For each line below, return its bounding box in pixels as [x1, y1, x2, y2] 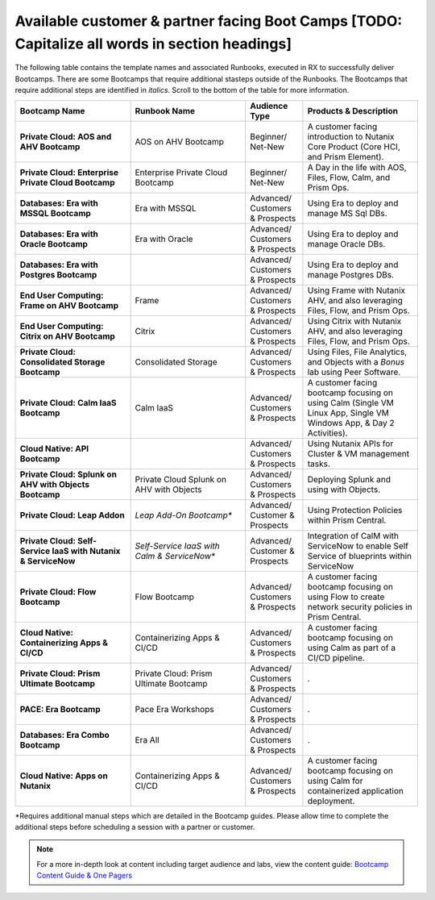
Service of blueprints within [307, 550, 412, 561]
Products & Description [307, 105, 399, 116]
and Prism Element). [307, 151, 384, 162]
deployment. [307, 795, 355, 806]
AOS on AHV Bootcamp [135, 135, 225, 147]
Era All [135, 734, 160, 745]
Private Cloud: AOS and [19, 131, 112, 142]
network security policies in [307, 601, 412, 612]
